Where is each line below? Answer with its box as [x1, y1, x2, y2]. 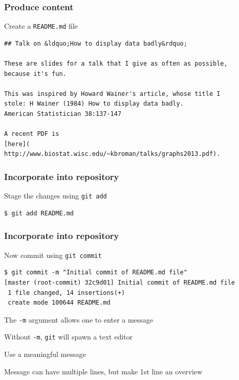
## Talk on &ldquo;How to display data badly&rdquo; [4, 39, 187, 47]
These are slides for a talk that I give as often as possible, [4, 60, 228, 68]
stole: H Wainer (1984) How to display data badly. [4, 100, 184, 108]
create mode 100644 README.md [8, 299, 111, 307]
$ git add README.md [4, 209, 74, 217]
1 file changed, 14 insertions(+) [8, 289, 125, 296]
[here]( [4, 140, 30, 148]
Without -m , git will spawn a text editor [4, 331, 133, 342]
